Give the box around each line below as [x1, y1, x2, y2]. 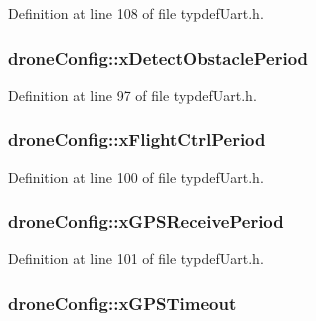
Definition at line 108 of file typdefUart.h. [8, 3, 264, 23]
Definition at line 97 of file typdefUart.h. [8, 84, 257, 105]
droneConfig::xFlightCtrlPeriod [8, 127, 266, 152]
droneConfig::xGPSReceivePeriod [8, 209, 284, 234]
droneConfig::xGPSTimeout [8, 290, 237, 315]
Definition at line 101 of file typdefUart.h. [8, 248, 264, 269]
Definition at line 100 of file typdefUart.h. [8, 166, 264, 187]
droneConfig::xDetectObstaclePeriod [8, 45, 309, 70]
